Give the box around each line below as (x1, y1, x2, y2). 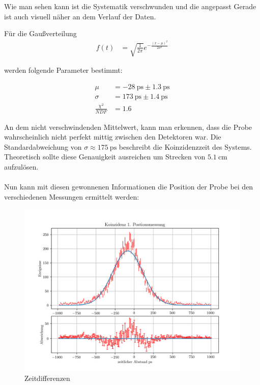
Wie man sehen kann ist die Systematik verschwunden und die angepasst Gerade (4, 1, 256, 11)
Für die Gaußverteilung (4, 28, 77, 39)
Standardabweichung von (4, 141, 82, 152)
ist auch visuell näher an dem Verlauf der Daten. (4, 11, 156, 21)
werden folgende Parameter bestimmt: (4, 65, 123, 75)
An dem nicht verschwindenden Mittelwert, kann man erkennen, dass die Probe (4, 121, 252, 132)
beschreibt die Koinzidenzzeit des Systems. (119, 141, 252, 152)
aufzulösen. (4, 161, 39, 172)
